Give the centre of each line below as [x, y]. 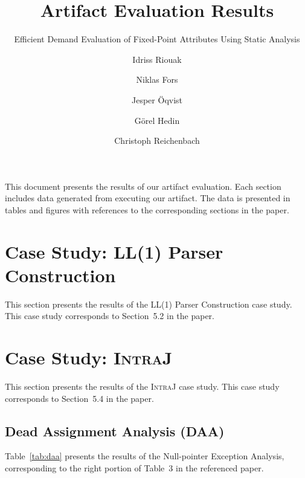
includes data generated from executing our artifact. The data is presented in [148, 198]
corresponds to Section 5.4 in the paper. [79, 398]
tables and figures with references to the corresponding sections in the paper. [147, 209]
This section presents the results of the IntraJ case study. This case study [142, 386]
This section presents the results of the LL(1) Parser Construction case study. [149, 304]
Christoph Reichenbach [157, 140]
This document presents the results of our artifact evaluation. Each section [143, 186]
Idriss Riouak [157, 59]
